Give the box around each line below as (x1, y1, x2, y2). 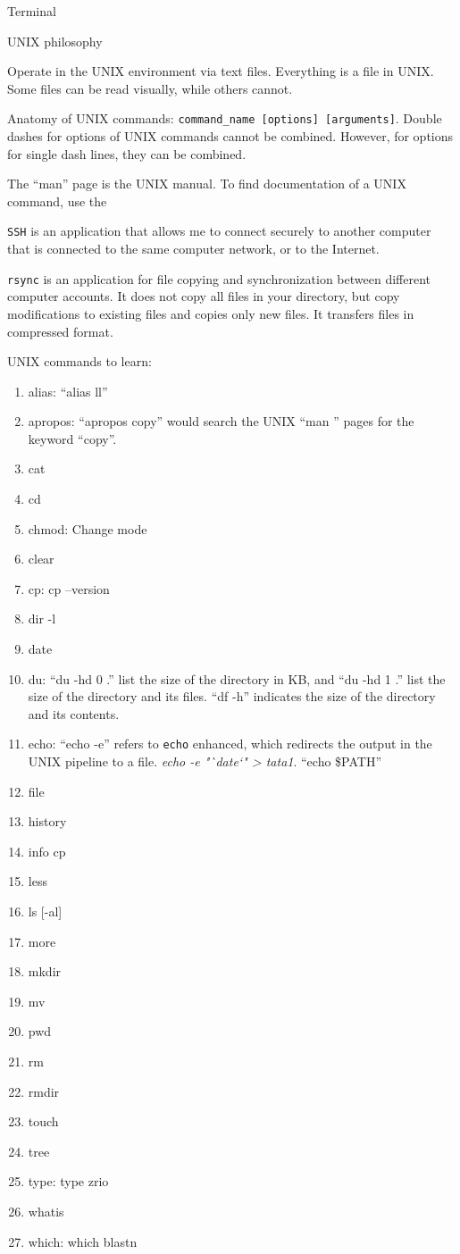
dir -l (28, 609, 56, 628)
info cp (28, 841, 66, 860)
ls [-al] (28, 902, 63, 921)
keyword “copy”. (28, 429, 117, 447)
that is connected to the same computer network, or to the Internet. (7, 239, 380, 258)
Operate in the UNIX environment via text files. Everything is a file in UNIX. (7, 62, 434, 80)
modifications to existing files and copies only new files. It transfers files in (7, 304, 414, 322)
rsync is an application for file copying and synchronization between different (7, 269, 431, 288)
